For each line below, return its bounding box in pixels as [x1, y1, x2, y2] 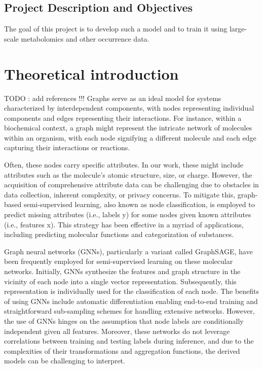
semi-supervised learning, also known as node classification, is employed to [23, 199, 255, 210]
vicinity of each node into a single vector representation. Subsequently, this [4, 276, 237, 286]
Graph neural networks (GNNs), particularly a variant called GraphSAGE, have [4, 246, 253, 256]
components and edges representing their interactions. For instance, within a [4, 112, 242, 123]
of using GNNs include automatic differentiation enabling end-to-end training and [4, 295, 258, 306]
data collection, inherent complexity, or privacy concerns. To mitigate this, [4, 189, 236, 199]
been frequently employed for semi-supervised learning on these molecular [4, 256, 233, 266]
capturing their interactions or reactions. [4, 142, 130, 153]
